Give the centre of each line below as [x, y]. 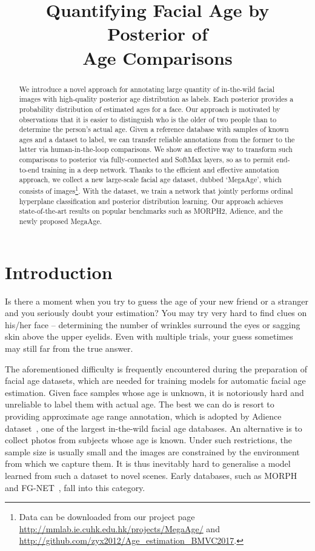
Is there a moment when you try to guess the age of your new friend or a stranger [157, 301]
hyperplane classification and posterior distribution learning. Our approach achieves [151, 201]
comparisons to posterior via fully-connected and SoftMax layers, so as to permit [147, 160]
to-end [29, 169]
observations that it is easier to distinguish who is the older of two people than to [148, 119]
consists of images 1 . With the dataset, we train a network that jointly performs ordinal [156, 190]
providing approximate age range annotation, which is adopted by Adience [143, 416]
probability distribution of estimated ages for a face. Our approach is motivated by [150, 109]
